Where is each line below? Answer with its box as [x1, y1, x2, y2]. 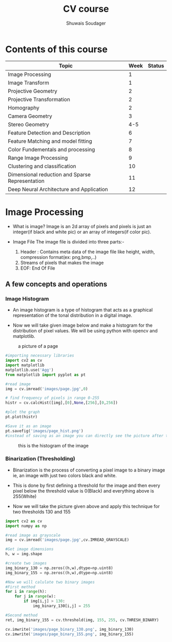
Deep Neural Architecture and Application [8, 185, 109, 193]
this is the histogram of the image [18, 442, 89, 448]
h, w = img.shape [5, 552, 42, 557]
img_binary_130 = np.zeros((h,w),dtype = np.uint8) [5, 565, 114, 571]
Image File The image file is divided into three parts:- [12, 238, 124, 244]
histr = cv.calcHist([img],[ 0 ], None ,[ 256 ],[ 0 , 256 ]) [5, 400, 118, 406]
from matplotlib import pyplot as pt [5, 372, 86, 377]
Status [147, 62, 164, 69]
